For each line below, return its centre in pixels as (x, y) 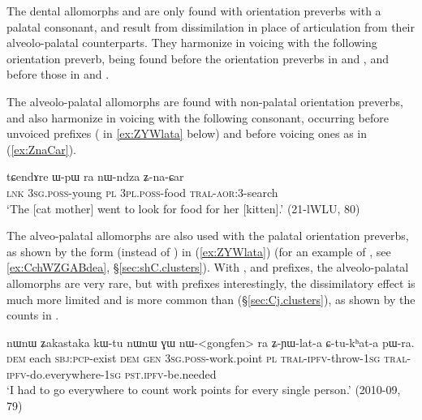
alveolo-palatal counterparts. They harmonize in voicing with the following (192, 43)
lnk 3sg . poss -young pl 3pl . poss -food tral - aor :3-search (142, 192)
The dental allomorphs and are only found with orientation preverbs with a (194, 11)
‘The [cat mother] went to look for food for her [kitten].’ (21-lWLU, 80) (183, 208)
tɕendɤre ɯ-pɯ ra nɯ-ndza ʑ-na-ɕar (95, 176)
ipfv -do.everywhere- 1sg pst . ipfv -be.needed (112, 373)
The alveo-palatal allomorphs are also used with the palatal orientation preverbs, (208, 236)
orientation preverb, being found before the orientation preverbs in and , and (198, 58)
